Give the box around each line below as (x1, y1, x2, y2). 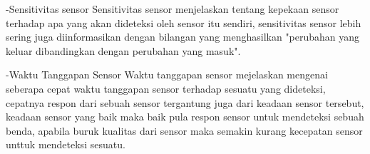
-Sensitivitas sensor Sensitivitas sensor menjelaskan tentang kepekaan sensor (6, 1, 339, 16)
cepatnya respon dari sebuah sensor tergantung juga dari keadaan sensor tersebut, (6, 95, 364, 110)
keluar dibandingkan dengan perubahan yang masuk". (6, 43, 241, 58)
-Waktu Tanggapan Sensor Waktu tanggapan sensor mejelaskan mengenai (6, 67, 328, 82)
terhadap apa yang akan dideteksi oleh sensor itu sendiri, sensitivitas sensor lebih (6, 15, 361, 30)
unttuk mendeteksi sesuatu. (6, 137, 125, 152)
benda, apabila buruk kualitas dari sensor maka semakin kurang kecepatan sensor (6, 123, 363, 138)
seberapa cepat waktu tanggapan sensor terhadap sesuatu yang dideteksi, (6, 81, 326, 96)
